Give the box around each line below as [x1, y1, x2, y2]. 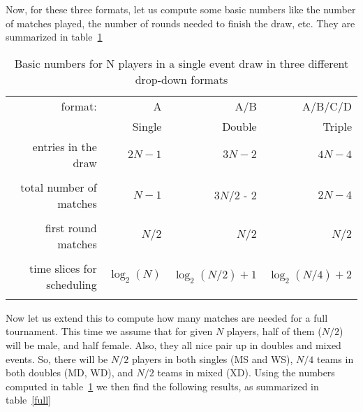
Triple [323, 118, 352, 134]
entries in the [32, 138, 97, 155]
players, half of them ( [226, 324, 322, 339]
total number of [20, 178, 97, 195]
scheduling [46, 276, 97, 292]
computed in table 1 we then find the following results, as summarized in [6, 378, 319, 393]
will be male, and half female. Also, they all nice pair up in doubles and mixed [6, 337, 341, 352]
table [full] [6, 392, 51, 407]
